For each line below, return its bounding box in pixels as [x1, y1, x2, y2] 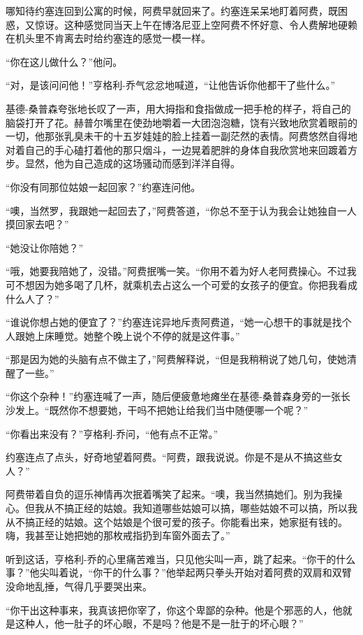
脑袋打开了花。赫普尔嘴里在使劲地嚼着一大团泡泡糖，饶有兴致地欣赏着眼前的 [6, 115, 357, 129]
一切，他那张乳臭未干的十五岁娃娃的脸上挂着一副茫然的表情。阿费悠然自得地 [6, 129, 357, 143]
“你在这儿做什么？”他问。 [6, 54, 123, 69]
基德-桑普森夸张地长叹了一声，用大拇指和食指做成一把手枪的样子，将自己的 [6, 101, 351, 115]
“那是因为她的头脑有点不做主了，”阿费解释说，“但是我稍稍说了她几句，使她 [6, 352, 347, 366]
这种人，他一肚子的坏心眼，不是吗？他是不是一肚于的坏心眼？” [15, 616, 304, 631]
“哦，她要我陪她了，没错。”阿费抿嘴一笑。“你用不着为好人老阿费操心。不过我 [6, 264, 357, 278]
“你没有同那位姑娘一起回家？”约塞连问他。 [6, 179, 201, 194]
